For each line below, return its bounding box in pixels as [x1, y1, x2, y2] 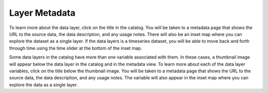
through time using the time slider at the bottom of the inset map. [9, 45, 142, 51]
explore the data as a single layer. [9, 82, 78, 88]
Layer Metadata [9, 7, 75, 18]
